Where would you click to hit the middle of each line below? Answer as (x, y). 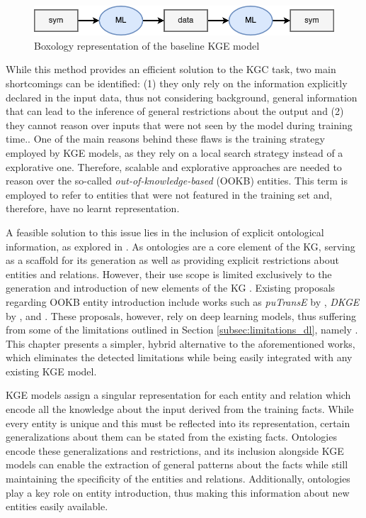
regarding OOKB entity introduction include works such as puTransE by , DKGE (183, 301)
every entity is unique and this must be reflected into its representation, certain (178, 423)
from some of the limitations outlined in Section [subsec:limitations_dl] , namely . (182, 330)
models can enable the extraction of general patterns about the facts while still (177, 464)
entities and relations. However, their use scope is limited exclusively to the (169, 274)
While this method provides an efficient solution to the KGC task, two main (171, 69)
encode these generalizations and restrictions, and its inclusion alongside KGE (175, 450)
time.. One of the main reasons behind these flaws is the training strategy (165, 139)
